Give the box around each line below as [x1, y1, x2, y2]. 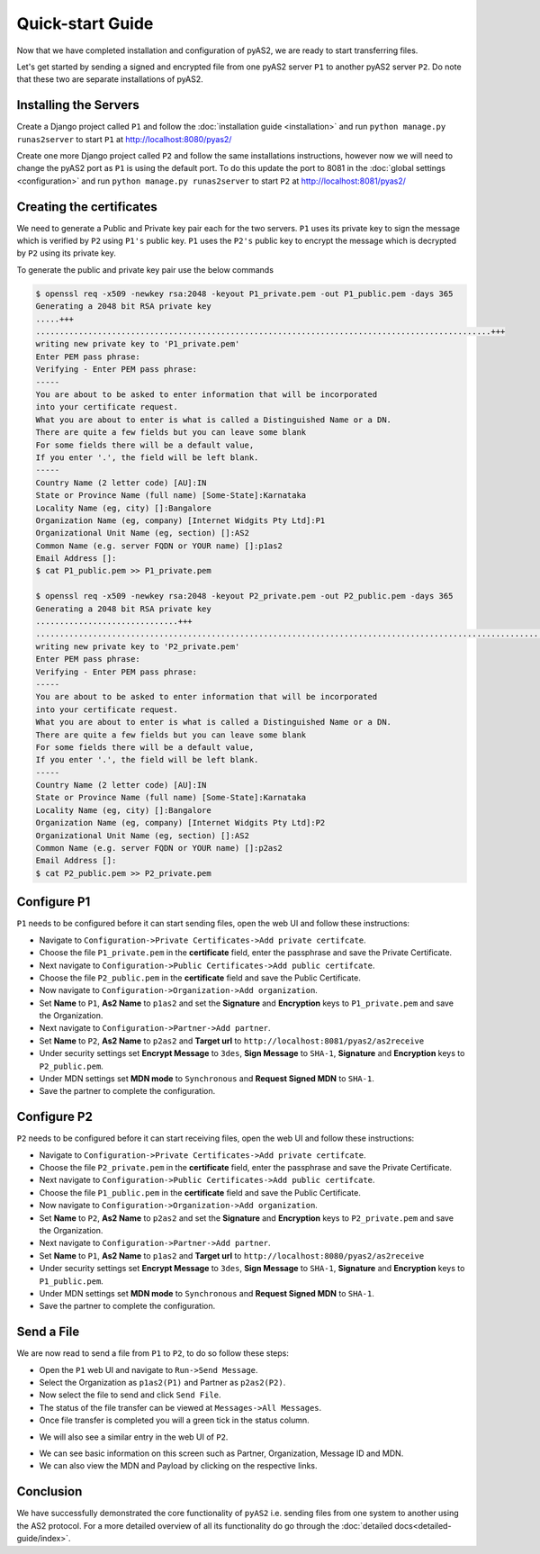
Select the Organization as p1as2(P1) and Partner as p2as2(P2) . [39, 1378, 286, 1388]
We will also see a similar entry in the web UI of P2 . [39, 1432, 229, 1442]
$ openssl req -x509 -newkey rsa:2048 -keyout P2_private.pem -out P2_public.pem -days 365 [35, 591, 454, 601]
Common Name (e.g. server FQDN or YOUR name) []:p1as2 [35, 540, 283, 551]
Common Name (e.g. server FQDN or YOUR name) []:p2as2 [35, 843, 283, 854]
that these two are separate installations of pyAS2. [16, 74, 203, 85]
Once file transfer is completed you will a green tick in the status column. [39, 1414, 310, 1426]
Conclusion [16, 1484, 83, 1499]
